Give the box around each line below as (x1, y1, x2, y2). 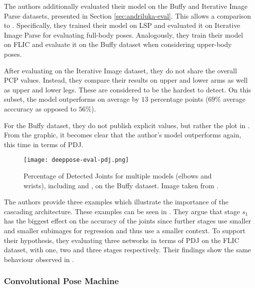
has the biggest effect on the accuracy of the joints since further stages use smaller (4, 216, 251, 226)
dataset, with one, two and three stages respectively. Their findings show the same (4, 244, 251, 255)
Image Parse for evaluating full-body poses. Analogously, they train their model (4, 29, 243, 40)
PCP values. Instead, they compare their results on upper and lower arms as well (4, 75, 248, 85)
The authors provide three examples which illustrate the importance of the (4, 197, 229, 207)
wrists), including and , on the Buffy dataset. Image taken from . (24, 180, 219, 190)
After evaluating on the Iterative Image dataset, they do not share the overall (4, 65, 237, 75)
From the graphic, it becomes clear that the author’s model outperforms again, (4, 130, 241, 140)
